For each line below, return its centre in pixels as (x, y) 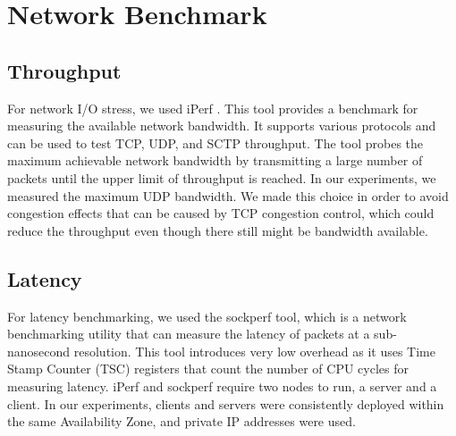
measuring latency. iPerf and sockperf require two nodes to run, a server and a (222, 386)
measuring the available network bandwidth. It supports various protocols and (222, 126)
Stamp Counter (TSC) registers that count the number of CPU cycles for (208, 369)
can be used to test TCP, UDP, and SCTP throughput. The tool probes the (215, 143)
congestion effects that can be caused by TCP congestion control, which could (221, 213)
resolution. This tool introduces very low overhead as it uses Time (254, 351)
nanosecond (39, 351)
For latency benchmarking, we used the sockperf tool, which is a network (207, 316)
